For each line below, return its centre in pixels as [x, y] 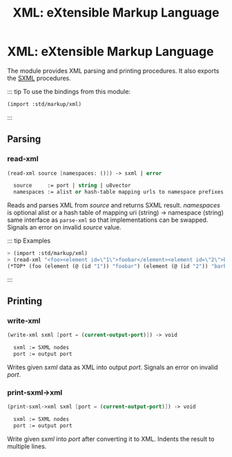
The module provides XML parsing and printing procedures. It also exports [113, 71]
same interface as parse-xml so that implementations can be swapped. [108, 220]
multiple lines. [27, 446]
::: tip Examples [29, 241]
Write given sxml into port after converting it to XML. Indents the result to [111, 439]
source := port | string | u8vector [72, 186]
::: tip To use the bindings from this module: [69, 91]
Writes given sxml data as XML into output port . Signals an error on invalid [113, 367]
